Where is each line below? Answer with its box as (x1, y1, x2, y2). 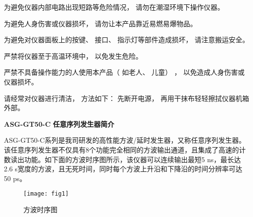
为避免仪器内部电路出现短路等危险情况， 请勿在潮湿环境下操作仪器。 (4, 2, 224, 12)
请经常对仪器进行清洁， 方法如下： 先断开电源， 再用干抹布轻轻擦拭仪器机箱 (4, 93, 249, 103)
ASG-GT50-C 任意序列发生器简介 (4, 118, 114, 129)
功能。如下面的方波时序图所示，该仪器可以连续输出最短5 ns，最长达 (24, 154, 241, 164)
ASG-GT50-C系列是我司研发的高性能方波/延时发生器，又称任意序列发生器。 (4, 135, 246, 145)
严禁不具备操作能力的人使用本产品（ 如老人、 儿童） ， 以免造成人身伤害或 (4, 67, 245, 77)
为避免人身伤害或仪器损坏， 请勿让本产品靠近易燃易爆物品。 (4, 18, 197, 28)
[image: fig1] (23, 190, 69, 198)
